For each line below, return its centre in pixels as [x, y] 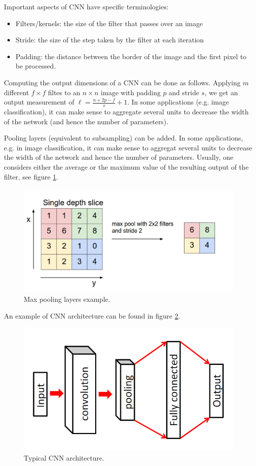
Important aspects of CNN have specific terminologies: [86, 6]
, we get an [221, 92]
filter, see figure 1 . [31, 176]
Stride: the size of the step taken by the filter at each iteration [110, 40]
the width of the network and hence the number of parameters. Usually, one [119, 157]
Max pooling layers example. [67, 299]
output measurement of [39, 102]
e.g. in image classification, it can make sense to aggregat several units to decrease [128, 147]
